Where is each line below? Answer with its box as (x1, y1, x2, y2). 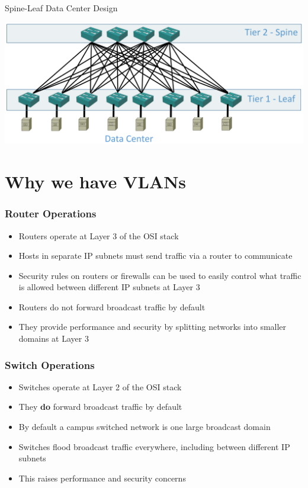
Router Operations (5, 206, 97, 221)
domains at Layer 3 (18, 332, 89, 345)
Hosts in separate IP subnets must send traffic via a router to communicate (18, 249, 293, 262)
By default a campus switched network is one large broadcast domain (18, 420, 271, 433)
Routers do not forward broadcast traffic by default (18, 300, 206, 313)
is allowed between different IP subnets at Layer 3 (18, 281, 200, 293)
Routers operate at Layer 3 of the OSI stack (18, 229, 179, 242)
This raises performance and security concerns (18, 471, 186, 484)
